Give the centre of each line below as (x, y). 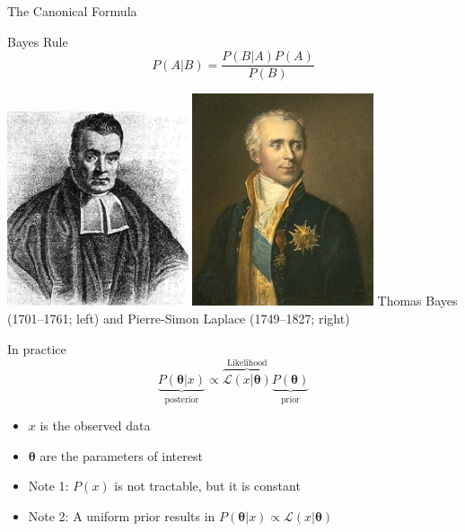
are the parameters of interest (121, 455)
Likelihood (247, 363)
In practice (37, 348)
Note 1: (48, 486)
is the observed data (95, 426)
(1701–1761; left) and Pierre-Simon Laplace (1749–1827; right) (179, 319)
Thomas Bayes (417, 301)
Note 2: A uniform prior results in (122, 515)
